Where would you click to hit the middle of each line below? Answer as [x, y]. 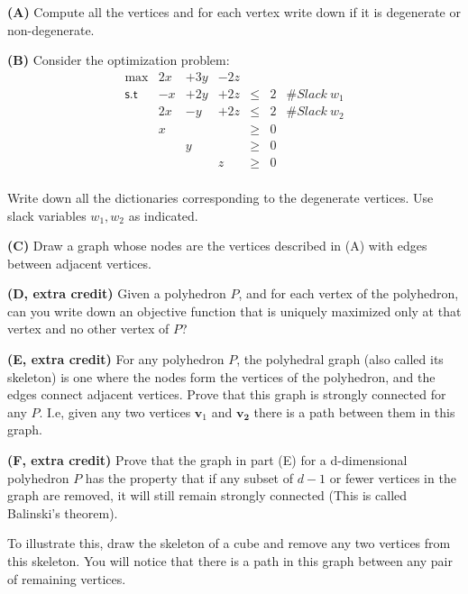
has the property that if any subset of [189, 477]
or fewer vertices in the [393, 477]
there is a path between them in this [354, 411]
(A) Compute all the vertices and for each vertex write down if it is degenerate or [234, 12]
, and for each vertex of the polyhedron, [349, 293]
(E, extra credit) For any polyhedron [116, 359]
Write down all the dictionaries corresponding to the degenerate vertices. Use [220, 197]
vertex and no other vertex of [88, 329]
